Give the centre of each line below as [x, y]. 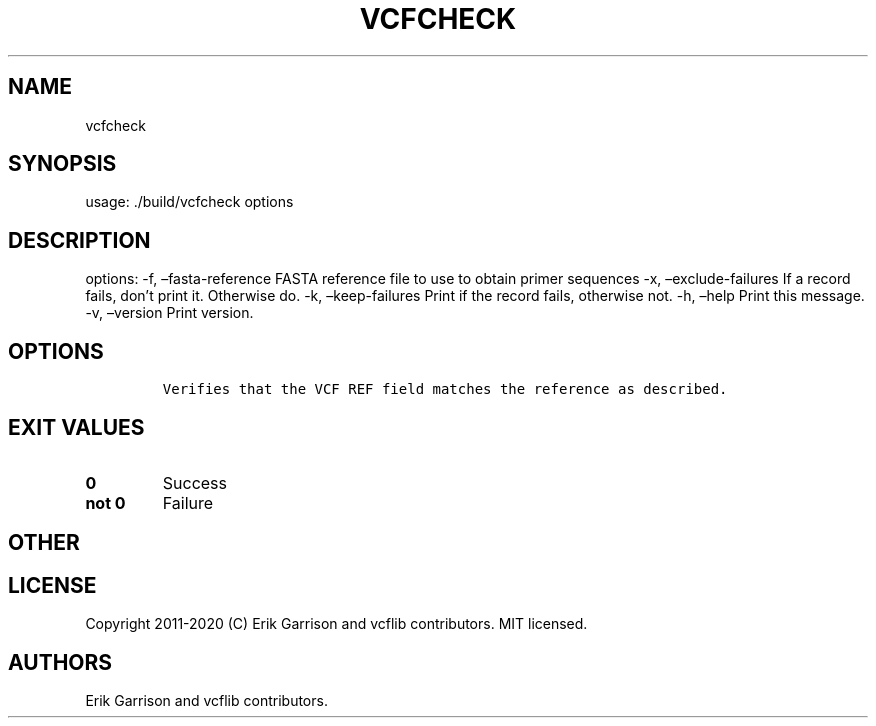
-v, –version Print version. [169, 313]
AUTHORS [60, 662]
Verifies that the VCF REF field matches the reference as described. [445, 389]
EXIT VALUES [76, 427]
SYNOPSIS [62, 164]
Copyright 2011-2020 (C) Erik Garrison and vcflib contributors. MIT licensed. [336, 624]
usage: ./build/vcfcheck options [189, 202]
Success [195, 482]
